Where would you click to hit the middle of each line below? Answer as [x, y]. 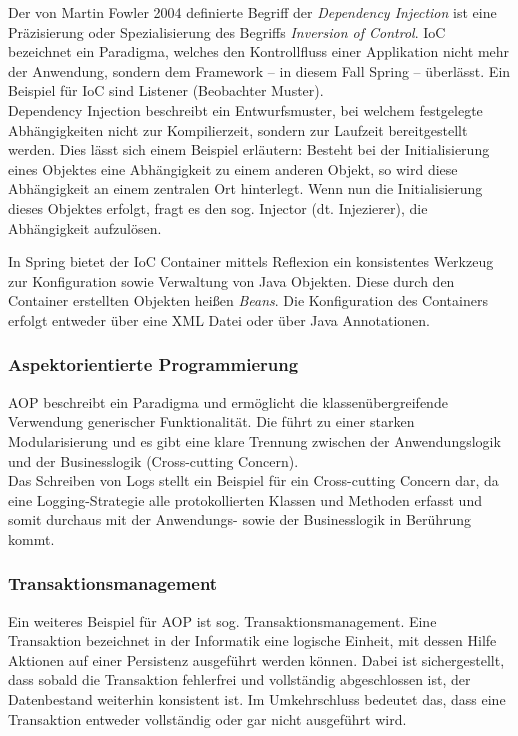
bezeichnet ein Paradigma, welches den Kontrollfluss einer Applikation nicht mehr [259, 51]
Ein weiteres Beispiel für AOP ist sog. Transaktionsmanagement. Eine [222, 620]
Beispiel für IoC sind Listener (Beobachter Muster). [166, 90]
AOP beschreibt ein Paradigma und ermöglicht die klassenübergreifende [228, 401]
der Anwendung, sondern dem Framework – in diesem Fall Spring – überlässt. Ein [259, 70]
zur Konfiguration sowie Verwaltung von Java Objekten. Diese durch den [231, 280]
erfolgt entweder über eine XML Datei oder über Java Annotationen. [219, 319]
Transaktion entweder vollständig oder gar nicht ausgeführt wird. [207, 718]
